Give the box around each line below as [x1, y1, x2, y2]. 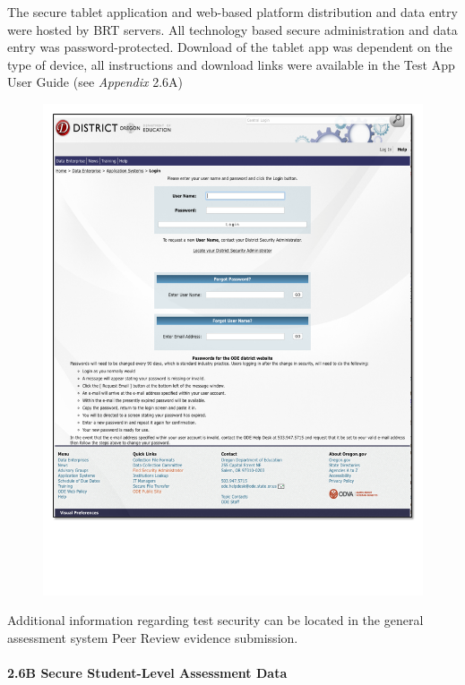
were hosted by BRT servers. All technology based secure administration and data [7, 20, 458, 39]
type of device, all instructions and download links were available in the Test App [7, 55, 455, 73]
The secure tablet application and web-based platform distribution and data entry [7, 3, 458, 21]
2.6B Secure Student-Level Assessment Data [7, 664, 288, 682]
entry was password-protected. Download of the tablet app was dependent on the [7, 38, 452, 56]
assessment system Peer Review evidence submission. [7, 629, 298, 647]
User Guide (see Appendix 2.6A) [7, 73, 183, 91]
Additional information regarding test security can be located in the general [7, 611, 424, 629]
